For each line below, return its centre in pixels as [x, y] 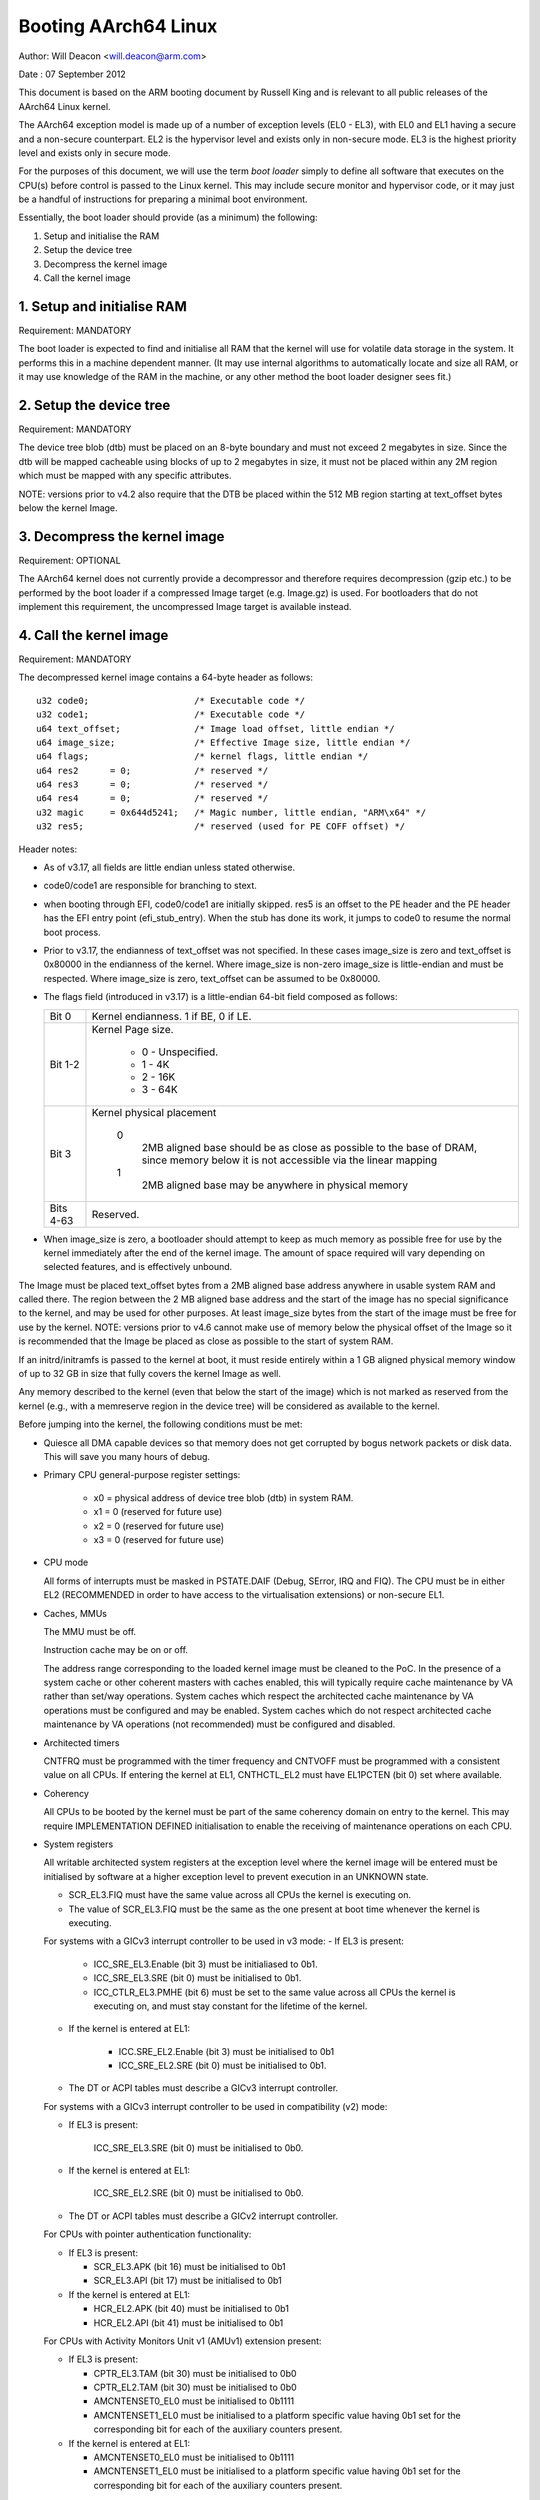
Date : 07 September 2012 [72, 74]
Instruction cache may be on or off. [116, 1650]
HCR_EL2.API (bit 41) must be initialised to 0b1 [188, 2322]
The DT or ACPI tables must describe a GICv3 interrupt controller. [203, 2088]
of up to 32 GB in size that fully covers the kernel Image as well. [150, 1374]
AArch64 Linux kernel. [64, 106]
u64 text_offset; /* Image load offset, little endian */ [215, 728]
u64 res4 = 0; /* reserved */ [152, 798]
